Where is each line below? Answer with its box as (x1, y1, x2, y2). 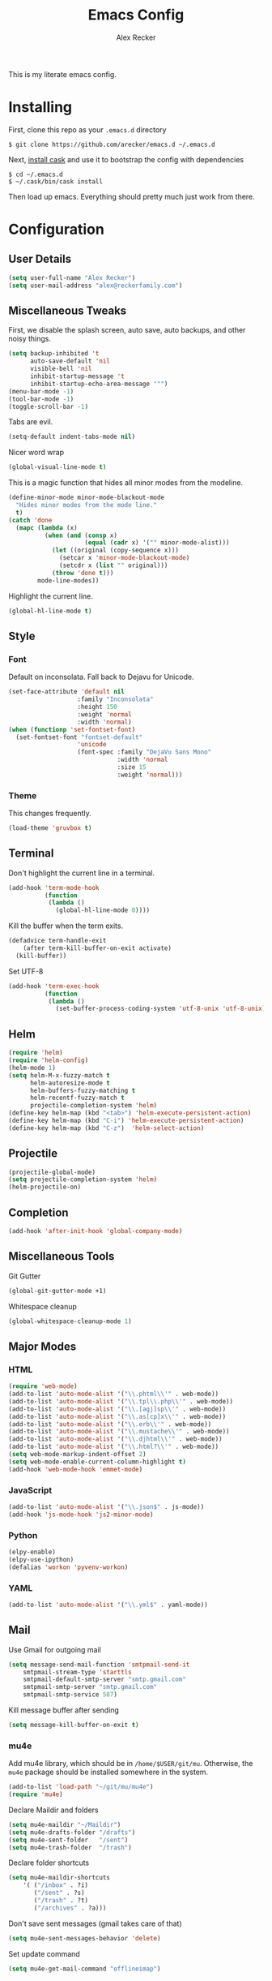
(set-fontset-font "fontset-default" (15, 733, 143, 741)
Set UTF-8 (8, 966, 44, 976)
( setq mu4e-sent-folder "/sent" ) (8, 1836, 129, 1844)
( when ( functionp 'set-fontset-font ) (8, 725, 136, 733)
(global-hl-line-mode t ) (8, 607, 92, 615)
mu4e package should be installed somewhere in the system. (8, 1767, 209, 1777)
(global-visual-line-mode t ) (8, 463, 107, 471)
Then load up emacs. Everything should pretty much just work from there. (8, 191, 255, 201)
